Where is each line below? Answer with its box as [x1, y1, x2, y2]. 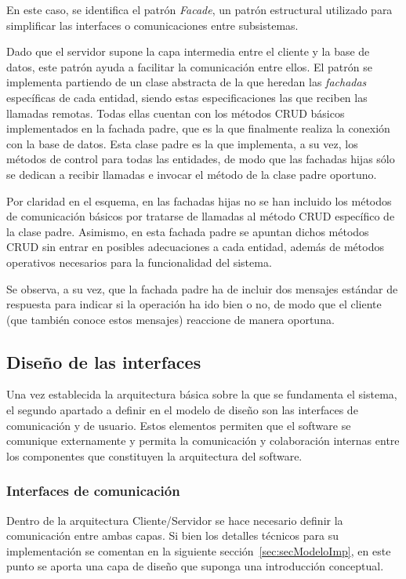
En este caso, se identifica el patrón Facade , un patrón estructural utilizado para [6, 2, 393, 17]
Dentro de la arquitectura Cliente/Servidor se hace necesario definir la [6, 512, 343, 528]
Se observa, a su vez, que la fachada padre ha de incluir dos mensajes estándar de [6, 280, 398, 297]
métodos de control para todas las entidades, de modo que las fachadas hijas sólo [6, 151, 395, 167]
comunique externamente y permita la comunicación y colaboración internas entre [6, 432, 400, 449]
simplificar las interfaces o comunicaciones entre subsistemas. [6, 16, 299, 33]
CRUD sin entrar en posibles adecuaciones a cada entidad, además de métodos [6, 239, 384, 255]
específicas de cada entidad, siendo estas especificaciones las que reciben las [6, 89, 368, 105]
